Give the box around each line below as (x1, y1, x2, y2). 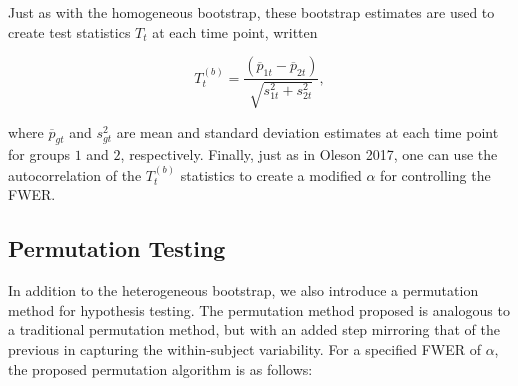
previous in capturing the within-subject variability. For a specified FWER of (8, 338, 481, 359)
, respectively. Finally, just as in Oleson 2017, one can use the (120, 144, 498, 165)
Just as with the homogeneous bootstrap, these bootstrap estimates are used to (8, 2, 495, 22)
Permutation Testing (8, 233, 226, 264)
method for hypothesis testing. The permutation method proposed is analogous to (8, 299, 510, 320)
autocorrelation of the (8, 164, 142, 185)
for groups (8, 144, 71, 165)
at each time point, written (152, 21, 318, 42)
